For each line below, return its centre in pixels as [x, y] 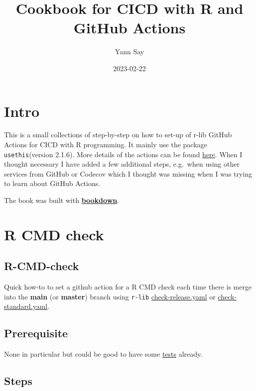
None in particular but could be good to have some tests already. [103, 354]
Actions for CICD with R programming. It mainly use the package [106, 145]
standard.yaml [26, 306]
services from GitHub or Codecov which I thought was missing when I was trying [128, 173]
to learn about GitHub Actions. [52, 183]
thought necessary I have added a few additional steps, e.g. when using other [122, 164]
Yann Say [129, 51]
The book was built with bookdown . [62, 200]
